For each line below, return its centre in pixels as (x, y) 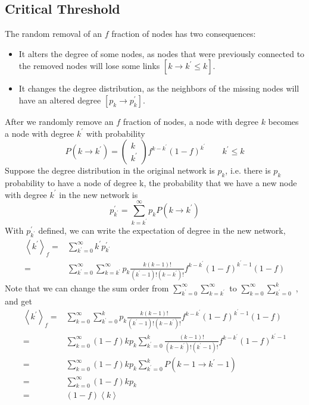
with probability (116, 133)
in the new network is (99, 194)
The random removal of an (54, 34)
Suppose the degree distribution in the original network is (110, 170)
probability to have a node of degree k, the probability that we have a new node (151, 182)
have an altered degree (60, 100)
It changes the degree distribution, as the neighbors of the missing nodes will (159, 88)
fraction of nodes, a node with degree (191, 121)
